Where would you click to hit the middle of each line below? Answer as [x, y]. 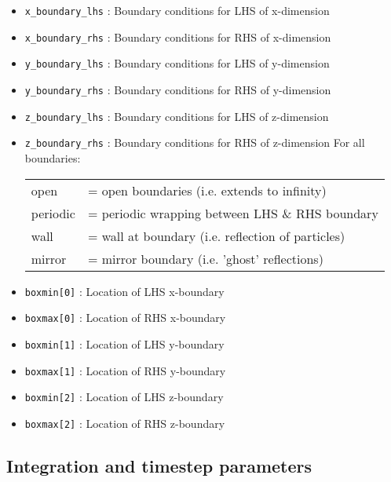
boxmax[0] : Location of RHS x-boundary [125, 318]
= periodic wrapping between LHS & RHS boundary [233, 213]
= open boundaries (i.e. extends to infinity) [207, 190]
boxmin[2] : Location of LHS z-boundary [124, 397]
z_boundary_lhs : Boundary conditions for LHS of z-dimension [177, 116]
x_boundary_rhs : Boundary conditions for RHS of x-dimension [178, 37]
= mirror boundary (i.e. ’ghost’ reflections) [205, 258]
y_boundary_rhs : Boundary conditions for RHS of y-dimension [178, 89]
